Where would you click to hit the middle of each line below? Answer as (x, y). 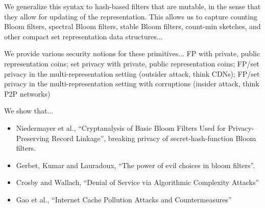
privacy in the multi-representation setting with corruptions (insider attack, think (132, 84)
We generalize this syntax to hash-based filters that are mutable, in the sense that (132, 6)
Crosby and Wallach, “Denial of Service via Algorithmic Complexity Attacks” (138, 182)
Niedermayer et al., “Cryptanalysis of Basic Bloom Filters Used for (121, 128)
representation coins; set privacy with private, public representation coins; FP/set (132, 63)
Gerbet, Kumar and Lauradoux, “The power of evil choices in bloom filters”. (136, 165)
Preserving (33, 138)
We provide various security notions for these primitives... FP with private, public (132, 53)
